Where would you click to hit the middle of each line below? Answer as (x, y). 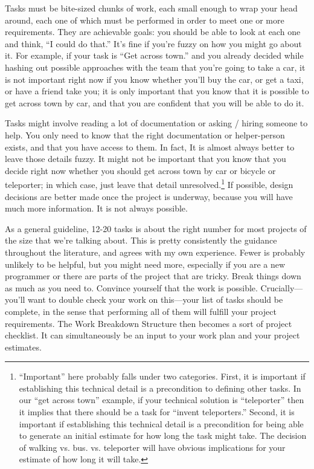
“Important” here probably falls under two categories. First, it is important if (162, 376)
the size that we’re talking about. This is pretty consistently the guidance (141, 240)
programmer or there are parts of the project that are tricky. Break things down (153, 276)
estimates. (23, 347)
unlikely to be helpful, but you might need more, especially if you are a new (145, 264)
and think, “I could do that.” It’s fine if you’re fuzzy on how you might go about (153, 43)
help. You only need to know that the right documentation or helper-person (145, 134)
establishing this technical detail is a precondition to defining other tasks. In (160, 388)
